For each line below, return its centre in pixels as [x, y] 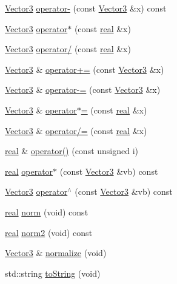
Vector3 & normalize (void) [56, 253]
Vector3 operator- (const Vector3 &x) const [86, 8]
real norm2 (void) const [49, 232]
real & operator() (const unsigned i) [72, 151]
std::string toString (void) [53, 273]
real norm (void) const [47, 211]
